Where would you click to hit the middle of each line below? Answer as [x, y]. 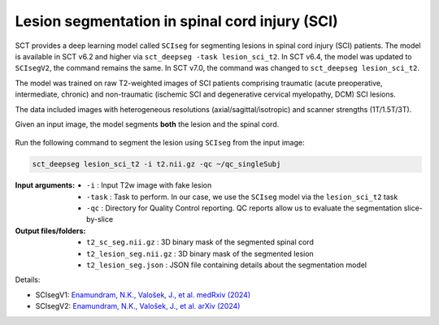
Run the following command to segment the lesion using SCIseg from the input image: [160, 143]
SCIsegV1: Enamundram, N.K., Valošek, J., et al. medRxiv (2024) [143, 295]
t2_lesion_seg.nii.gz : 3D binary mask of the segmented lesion [200, 253]
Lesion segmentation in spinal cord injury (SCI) [176, 21]
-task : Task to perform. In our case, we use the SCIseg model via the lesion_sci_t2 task [242, 197]
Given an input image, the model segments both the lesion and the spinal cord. [147, 124]
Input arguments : [45, 185]
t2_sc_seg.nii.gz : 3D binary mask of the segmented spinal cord [200, 242]
